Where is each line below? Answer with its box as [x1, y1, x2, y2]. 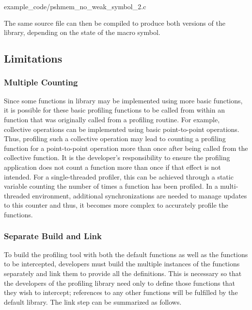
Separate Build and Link [4, 230, 102, 242]
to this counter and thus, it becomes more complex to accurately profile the [4, 200, 228, 210]
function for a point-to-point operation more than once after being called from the [4, 143, 248, 153]
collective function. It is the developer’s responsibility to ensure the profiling [4, 152, 230, 163]
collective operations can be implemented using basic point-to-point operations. [4, 124, 239, 134]
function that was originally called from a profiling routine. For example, [4, 114, 220, 124]
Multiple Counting [4, 76, 78, 88]
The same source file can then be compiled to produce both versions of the [4, 17, 225, 28]
